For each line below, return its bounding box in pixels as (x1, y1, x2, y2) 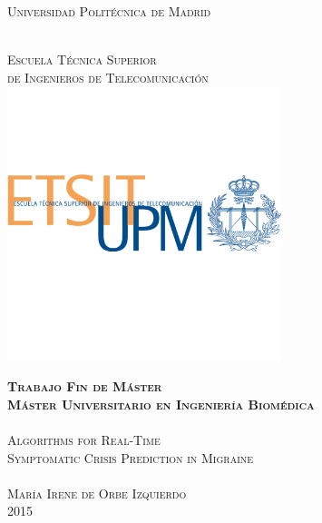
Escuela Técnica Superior (7, 50, 157, 69)
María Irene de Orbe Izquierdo (7, 483, 187, 502)
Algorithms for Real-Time (7, 430, 161, 449)
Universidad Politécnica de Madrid (7, 2, 211, 20)
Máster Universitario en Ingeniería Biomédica (7, 394, 315, 413)
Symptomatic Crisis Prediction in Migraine (7, 448, 254, 467)
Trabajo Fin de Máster (7, 377, 162, 396)
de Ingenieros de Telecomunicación (7, 67, 209, 86)
